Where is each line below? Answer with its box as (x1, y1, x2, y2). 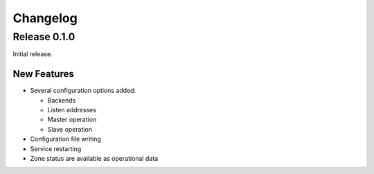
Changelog (12, 10, 78, 26)
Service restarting (30, 144, 82, 153)
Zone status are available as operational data (30, 155, 159, 163)
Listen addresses (47, 106, 97, 114)
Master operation (47, 115, 97, 124)
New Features (12, 68, 74, 80)
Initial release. (12, 50, 53, 58)
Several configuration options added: (30, 87, 136, 95)
